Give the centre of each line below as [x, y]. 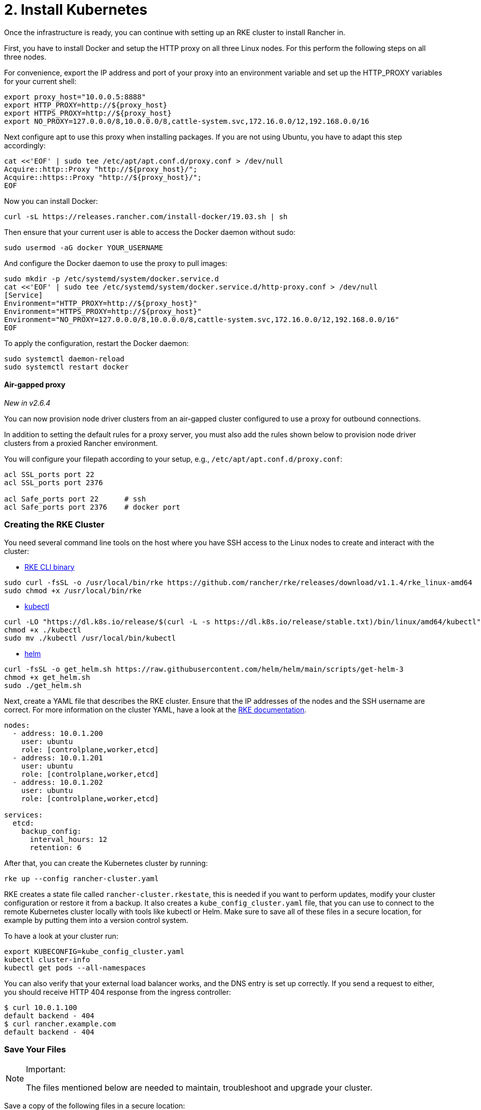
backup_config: [51, 831]
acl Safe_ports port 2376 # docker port [92, 507]
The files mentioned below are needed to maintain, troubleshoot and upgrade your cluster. [199, 1088]
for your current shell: [41, 81]
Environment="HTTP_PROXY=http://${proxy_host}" [101, 303]
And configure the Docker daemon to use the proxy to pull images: [116, 263]
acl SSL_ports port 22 [49, 474]
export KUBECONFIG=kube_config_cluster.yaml [95, 951]
